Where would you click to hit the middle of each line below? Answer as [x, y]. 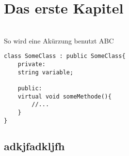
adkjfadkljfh [34, 146]
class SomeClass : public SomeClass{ [65, 56]
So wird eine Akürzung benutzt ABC [59, 40]
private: [32, 64]
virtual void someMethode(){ [64, 96]
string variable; [46, 72]
